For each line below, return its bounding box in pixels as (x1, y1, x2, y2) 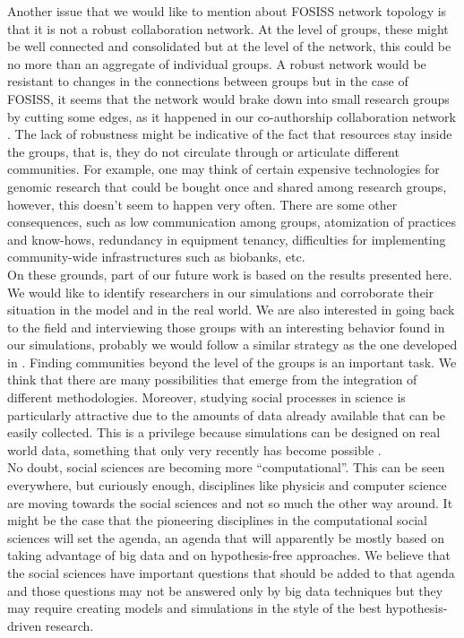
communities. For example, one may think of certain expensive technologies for (7, 159, 440, 178)
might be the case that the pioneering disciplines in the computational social (7, 511, 427, 530)
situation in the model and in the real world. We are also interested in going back (7, 300, 455, 319)
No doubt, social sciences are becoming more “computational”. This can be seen (7, 458, 445, 477)
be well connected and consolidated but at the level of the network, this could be (7, 37, 451, 56)
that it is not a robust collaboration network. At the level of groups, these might (7, 19, 449, 38)
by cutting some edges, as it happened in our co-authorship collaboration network (7, 107, 456, 125)
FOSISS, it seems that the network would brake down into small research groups (7, 89, 450, 108)
